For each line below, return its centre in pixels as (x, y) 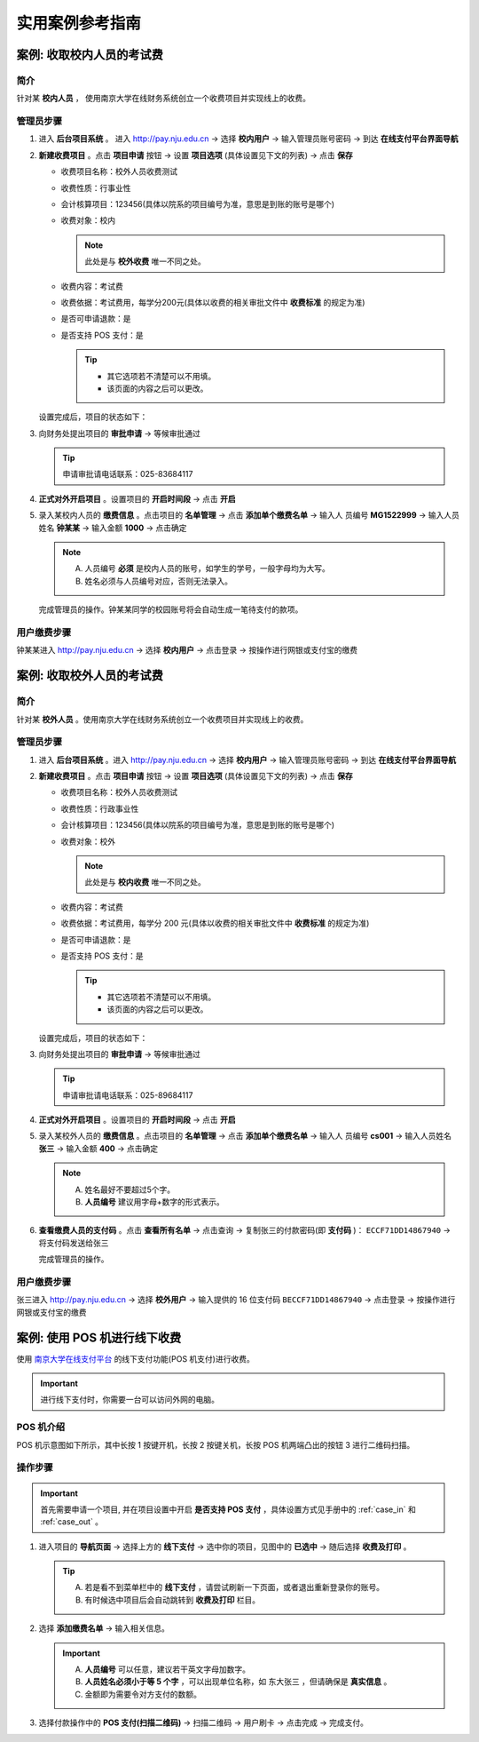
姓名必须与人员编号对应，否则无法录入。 (158, 581)
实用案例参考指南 (79, 23)
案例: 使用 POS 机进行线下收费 (99, 1337)
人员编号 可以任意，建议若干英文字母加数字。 (167, 1669)
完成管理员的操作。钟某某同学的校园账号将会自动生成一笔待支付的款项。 (171, 609)
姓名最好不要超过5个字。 (130, 1189)
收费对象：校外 (88, 841)
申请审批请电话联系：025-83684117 (128, 474)
